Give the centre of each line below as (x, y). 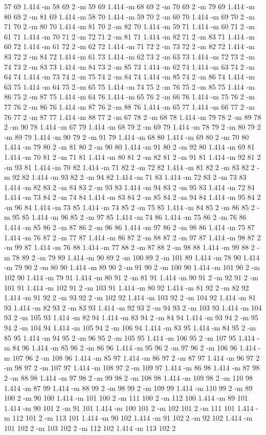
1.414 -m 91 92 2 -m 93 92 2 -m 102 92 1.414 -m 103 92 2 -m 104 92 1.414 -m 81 (130, 297)
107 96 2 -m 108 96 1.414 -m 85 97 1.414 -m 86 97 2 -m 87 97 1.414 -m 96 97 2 (136, 357)
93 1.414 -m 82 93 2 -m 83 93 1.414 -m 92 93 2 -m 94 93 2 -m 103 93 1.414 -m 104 (133, 307)
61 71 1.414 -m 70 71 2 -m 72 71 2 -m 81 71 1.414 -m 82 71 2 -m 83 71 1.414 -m (129, 36)
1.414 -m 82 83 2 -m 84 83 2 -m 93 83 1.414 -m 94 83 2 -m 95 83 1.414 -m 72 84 (129, 187)
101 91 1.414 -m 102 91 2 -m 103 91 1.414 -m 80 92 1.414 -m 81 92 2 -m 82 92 (127, 287)
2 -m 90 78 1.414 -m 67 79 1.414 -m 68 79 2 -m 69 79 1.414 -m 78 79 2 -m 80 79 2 (132, 127)
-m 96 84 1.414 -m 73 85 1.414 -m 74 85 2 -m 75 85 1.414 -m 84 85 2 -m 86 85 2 (129, 207)
